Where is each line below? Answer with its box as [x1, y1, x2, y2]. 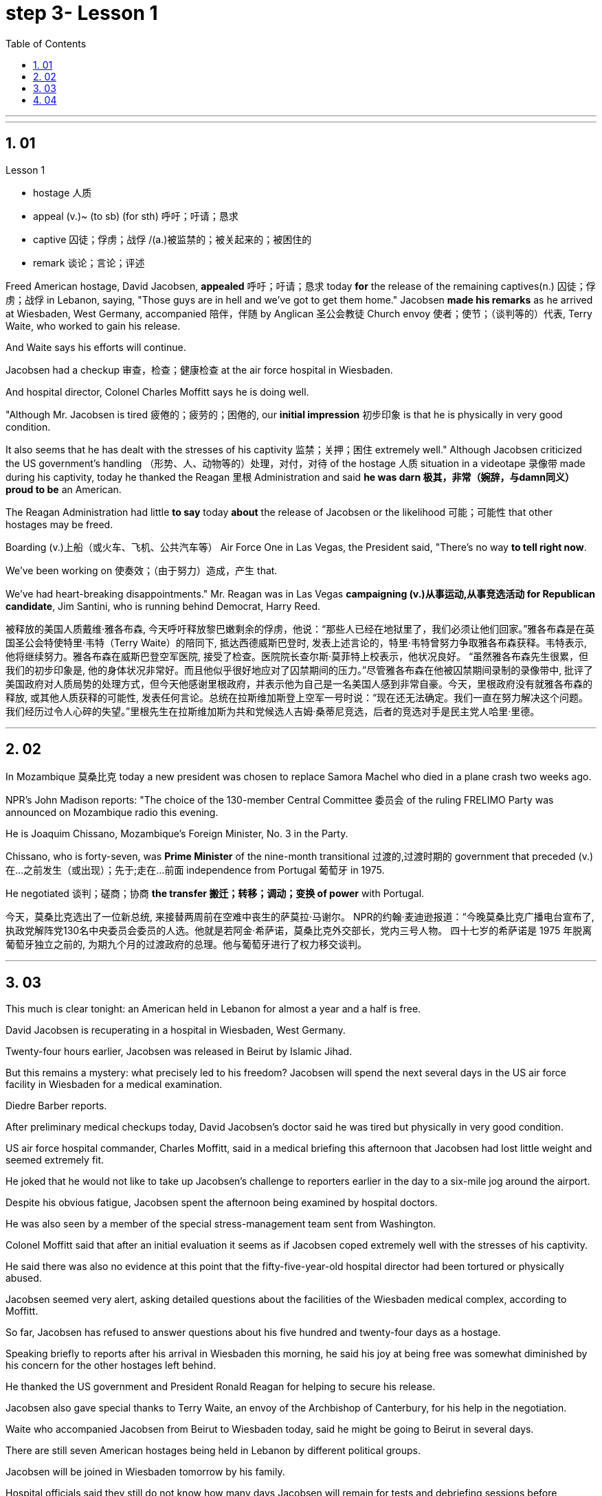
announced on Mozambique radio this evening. [5, 806, 219, 819]
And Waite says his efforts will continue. [5, 341, 186, 353]
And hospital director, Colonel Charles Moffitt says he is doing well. [5, 385, 309, 398]
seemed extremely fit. [5, 1154, 104, 1166]
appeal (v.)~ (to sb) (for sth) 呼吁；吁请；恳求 [33, 209, 238, 222]
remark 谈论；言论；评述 [33, 256, 145, 269]
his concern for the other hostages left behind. [5, 1359, 216, 1372]
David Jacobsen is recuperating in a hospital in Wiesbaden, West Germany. [5, 1024, 346, 1036]
